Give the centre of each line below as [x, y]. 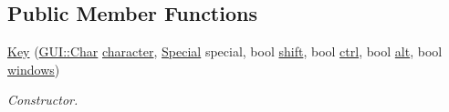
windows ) [34, 69]
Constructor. [43, 100]
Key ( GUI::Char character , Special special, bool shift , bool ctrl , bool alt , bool [225, 51]
